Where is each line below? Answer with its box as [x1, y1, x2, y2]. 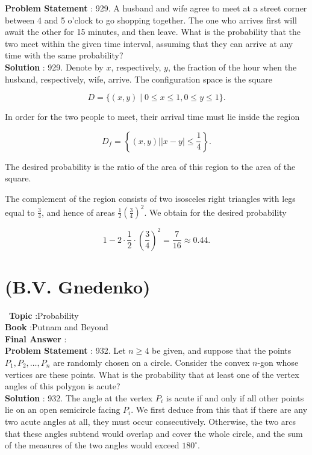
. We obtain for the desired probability [144, 206, 287, 218]
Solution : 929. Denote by [5, 60, 104, 73]
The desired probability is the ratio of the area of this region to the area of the [5, 160, 296, 172]
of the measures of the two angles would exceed [5, 439, 179, 451]
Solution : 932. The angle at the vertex [5, 391, 153, 404]
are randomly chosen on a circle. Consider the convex [53, 356, 250, 369]
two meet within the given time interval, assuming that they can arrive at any [5, 37, 293, 49]
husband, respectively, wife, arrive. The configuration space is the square [5, 72, 272, 85]
